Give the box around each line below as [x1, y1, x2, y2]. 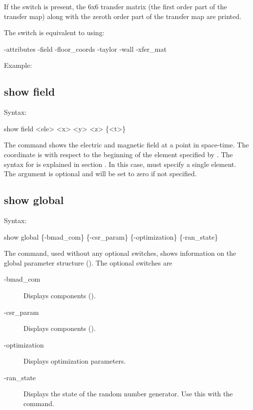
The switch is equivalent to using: [4, 27, 105, 38]
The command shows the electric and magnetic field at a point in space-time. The [4, 140, 249, 150]
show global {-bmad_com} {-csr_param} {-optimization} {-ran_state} [4, 231, 218, 242]
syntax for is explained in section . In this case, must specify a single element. [4, 159, 236, 169]
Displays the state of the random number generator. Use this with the [23, 389, 233, 399]
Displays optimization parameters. [23, 356, 126, 366]
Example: [4, 60, 32, 70]
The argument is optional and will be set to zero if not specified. [4, 168, 197, 179]
